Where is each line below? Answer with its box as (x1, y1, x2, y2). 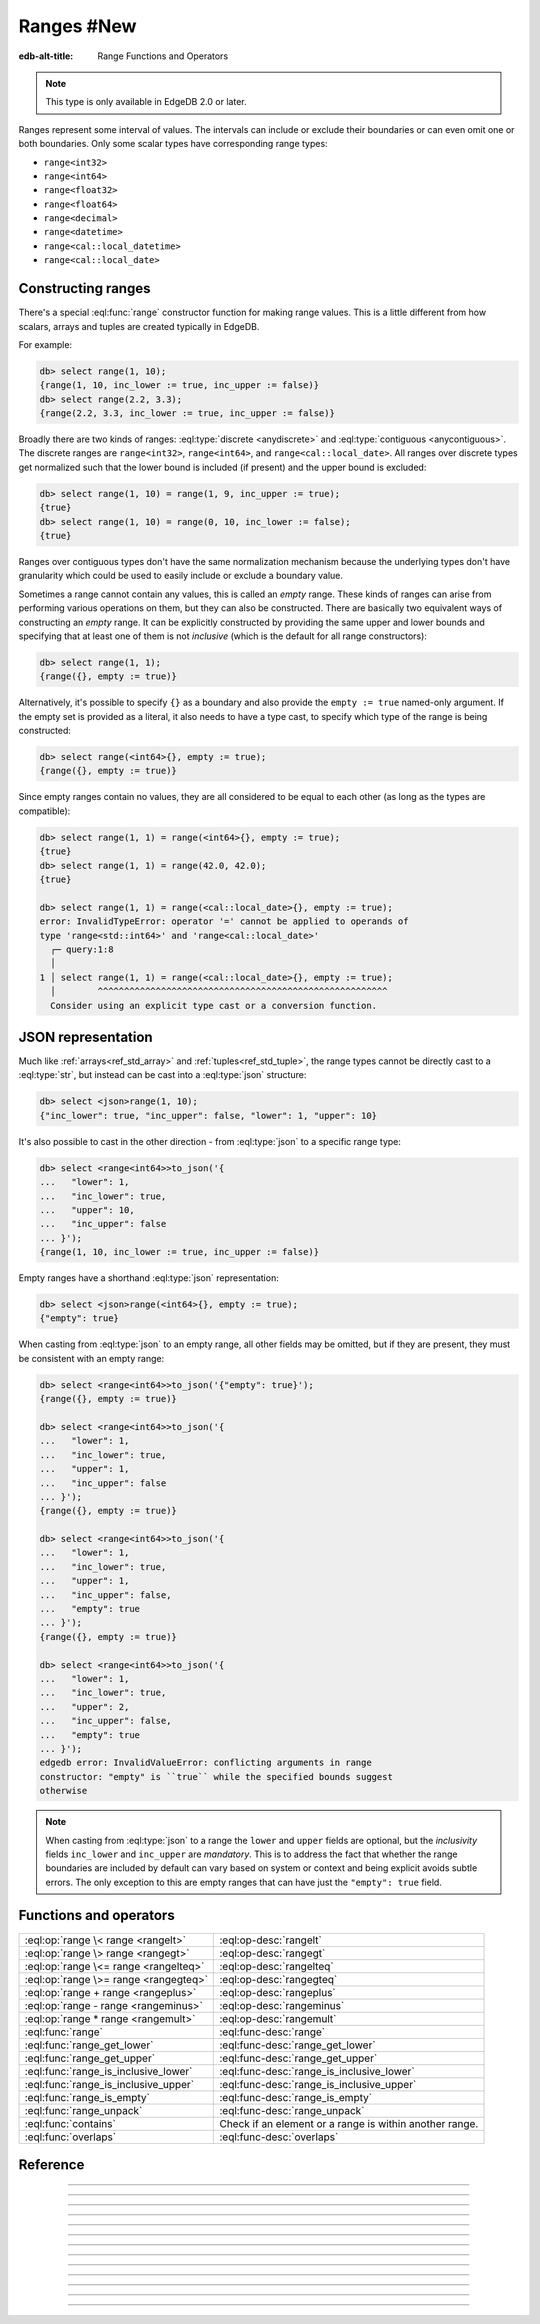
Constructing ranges (18, 280, 151, 297)
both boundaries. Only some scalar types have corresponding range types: (18, 138, 329, 150)
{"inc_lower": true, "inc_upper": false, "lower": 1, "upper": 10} (39, 1110, 378, 1121)
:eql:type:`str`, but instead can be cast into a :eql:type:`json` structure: (18, 1069, 307, 1081)
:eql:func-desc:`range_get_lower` (219, 2038, 376, 2052)
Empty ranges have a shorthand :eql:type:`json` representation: (18, 1272, 279, 1284)
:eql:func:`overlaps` (24, 2130, 117, 2144)
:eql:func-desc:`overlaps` (219, 2130, 339, 2144)
